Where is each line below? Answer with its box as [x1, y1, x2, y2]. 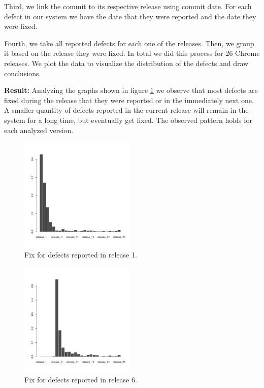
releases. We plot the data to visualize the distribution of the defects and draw [4, 57, 249, 68]
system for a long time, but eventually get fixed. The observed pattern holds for [4, 114, 252, 125]
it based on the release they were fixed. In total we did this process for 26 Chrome [4, 48, 260, 58]
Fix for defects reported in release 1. [24, 249, 137, 260]
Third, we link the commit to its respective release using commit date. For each [4, 1, 252, 11]
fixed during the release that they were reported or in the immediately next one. [4, 94, 254, 105]
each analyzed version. [4, 124, 74, 135]
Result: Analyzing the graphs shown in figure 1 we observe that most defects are [4, 85, 258, 95]
